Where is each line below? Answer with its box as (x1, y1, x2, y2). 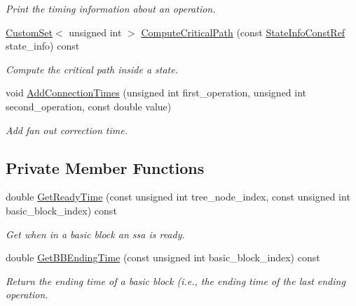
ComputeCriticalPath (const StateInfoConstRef (141, 24, 345, 39)
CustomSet (6, 24, 53, 39)
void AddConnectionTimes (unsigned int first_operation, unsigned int (6, 85, 307, 100)
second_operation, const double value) (6, 99, 172, 113)
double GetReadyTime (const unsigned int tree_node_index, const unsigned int (6, 189, 350, 204)
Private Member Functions (6, 156, 205, 178)
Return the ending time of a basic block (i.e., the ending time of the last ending (6, 273, 345, 288)
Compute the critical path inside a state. (6, 61, 179, 76)
